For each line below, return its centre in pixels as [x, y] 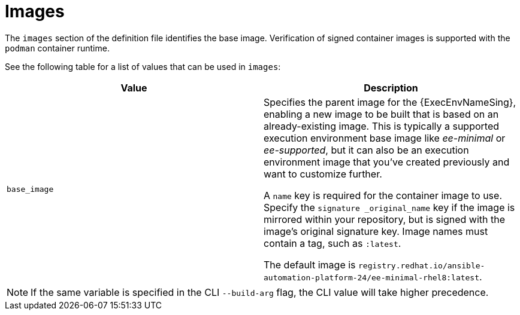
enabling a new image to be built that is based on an [381, 114]
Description [391, 88]
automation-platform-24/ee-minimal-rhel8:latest [372, 277]
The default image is [310, 264]
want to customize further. [323, 174]
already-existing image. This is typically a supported [381, 126]
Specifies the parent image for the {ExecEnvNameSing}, [390, 102]
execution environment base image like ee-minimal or [385, 138]
